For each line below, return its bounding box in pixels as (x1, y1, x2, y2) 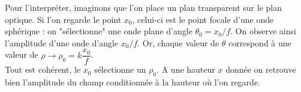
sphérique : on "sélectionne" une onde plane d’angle (5, 25, 192, 37)
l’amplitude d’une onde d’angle (5, 36, 119, 49)
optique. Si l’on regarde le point (5, 13, 122, 25)
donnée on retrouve (225, 63, 296, 76)
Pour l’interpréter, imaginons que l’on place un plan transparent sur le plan (5, 1, 282, 13)
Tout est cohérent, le (5, 63, 81, 76)
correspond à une (228, 36, 291, 49)
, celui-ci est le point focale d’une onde (132, 13, 274, 25)
